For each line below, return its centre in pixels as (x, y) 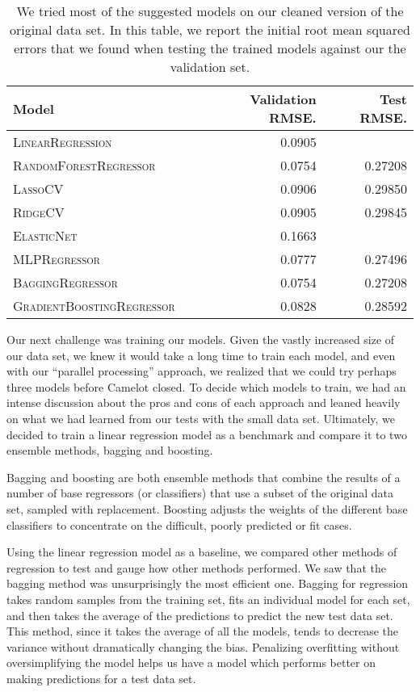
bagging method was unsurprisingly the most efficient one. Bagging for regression (208, 583)
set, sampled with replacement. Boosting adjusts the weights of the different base (207, 508)
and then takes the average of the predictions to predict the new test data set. (200, 615)
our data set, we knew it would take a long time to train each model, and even (201, 355)
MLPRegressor (57, 259)
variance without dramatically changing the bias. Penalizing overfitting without (203, 646)
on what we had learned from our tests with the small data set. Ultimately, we (201, 418)
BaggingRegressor (65, 282)
